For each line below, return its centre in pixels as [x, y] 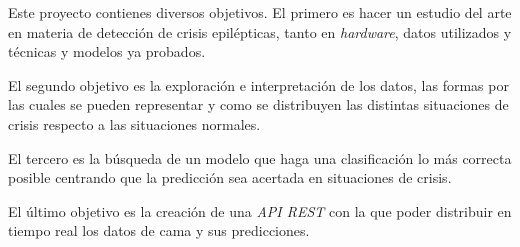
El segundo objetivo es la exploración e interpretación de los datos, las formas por [258, 84]
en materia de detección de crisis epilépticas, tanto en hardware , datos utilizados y [260, 31]
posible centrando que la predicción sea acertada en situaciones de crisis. [230, 177]
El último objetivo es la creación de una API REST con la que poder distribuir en [260, 210]
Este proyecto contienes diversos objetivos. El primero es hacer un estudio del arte [260, 12]
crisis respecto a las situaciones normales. [134, 123]
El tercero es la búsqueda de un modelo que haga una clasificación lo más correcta [260, 157]
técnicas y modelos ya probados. [107, 51]
